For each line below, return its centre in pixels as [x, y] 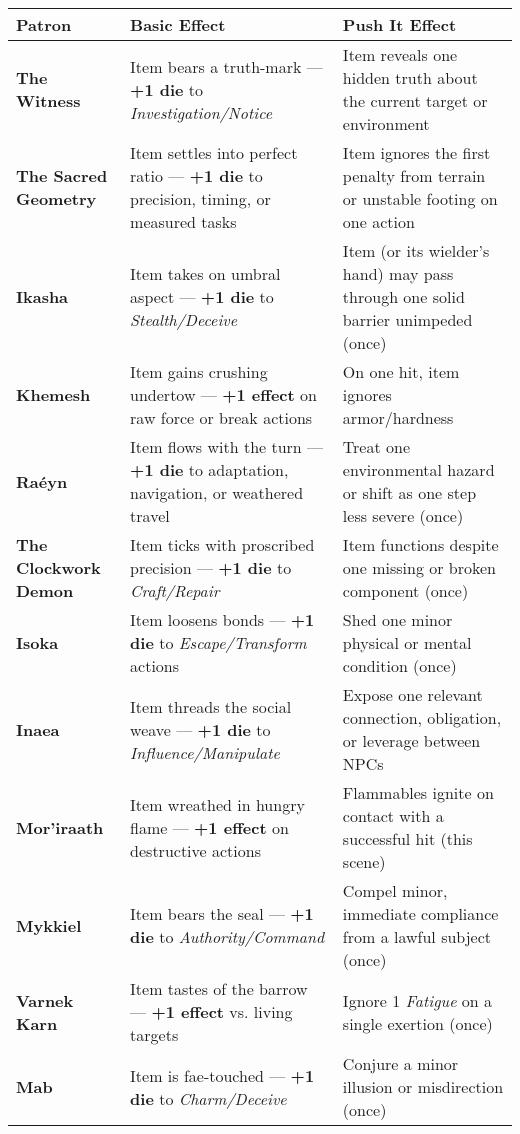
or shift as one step [409, 492]
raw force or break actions [221, 417]
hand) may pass [398, 273]
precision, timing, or [200, 198]
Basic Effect [178, 24]
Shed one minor [397, 619]
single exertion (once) [417, 1023]
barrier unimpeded [407, 319]
